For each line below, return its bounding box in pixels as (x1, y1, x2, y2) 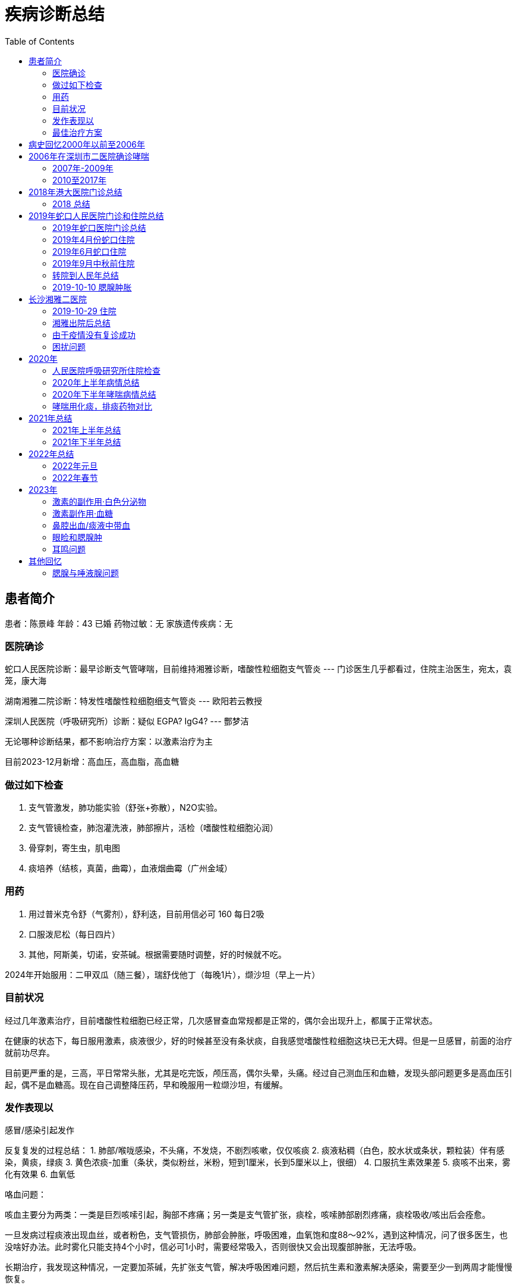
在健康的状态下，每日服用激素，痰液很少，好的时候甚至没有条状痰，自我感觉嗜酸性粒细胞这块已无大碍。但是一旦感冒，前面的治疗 (5, 1035, 512, 1046)
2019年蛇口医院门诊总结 (52, 222, 146, 233)
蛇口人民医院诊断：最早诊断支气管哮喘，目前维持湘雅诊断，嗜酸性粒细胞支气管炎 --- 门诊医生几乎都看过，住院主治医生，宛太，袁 (5, 664, 512, 674)
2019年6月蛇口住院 (52, 246, 127, 257)
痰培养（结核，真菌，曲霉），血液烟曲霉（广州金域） (29, 863, 232, 874)
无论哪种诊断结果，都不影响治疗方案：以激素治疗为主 (5, 736, 213, 747)
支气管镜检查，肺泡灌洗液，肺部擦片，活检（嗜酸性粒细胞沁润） (29, 823, 278, 833)
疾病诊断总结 (5, 4, 105, 24)
